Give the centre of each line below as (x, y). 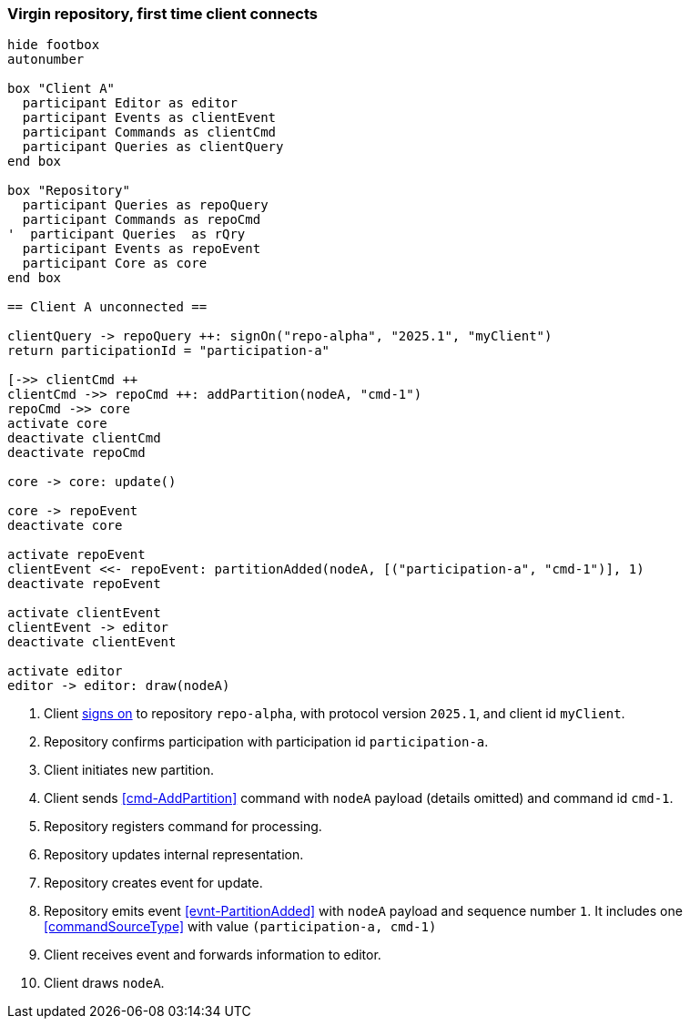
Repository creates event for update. (153, 883)
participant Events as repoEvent (142, 249)
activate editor (65, 671)
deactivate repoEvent (84, 584)
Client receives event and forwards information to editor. (213, 955)
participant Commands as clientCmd (149, 132)
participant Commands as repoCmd (142, 220)
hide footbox (54, 45)
